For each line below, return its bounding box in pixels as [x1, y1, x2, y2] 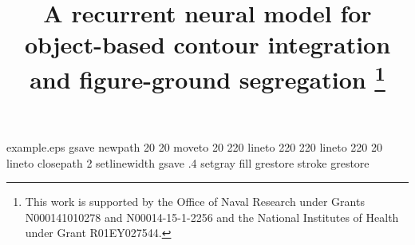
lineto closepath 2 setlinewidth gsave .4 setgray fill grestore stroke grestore [6, 154, 370, 171]
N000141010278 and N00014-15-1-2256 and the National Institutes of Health [25, 208, 399, 225]
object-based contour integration [24, 28, 391, 61]
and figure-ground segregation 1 [30, 59, 385, 95]
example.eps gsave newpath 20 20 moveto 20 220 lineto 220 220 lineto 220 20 [6, 139, 383, 156]
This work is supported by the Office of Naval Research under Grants [25, 193, 365, 210]
